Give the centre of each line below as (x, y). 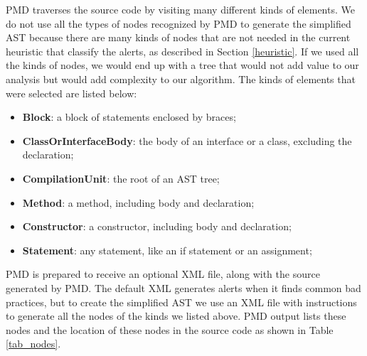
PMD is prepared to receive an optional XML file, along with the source (163, 274)
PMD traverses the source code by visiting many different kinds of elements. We (180, 9)
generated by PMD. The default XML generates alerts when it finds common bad (183, 287)
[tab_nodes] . (33, 344)
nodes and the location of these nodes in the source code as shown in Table (170, 329)
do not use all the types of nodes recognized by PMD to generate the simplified (179, 23)
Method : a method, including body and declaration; (138, 202)
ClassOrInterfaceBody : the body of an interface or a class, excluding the (187, 140)
